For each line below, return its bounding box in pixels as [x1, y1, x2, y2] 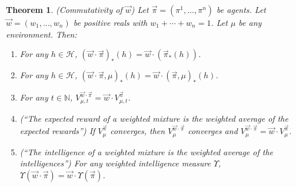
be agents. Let [217, 4, 267, 15]
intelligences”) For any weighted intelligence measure [19, 157, 211, 169]
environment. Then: [6, 28, 77, 40]
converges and [188, 125, 238, 137]
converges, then [110, 125, 165, 137]
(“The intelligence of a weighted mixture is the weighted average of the [19, 145, 274, 158]
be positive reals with [73, 16, 148, 28]
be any [238, 16, 262, 28]
